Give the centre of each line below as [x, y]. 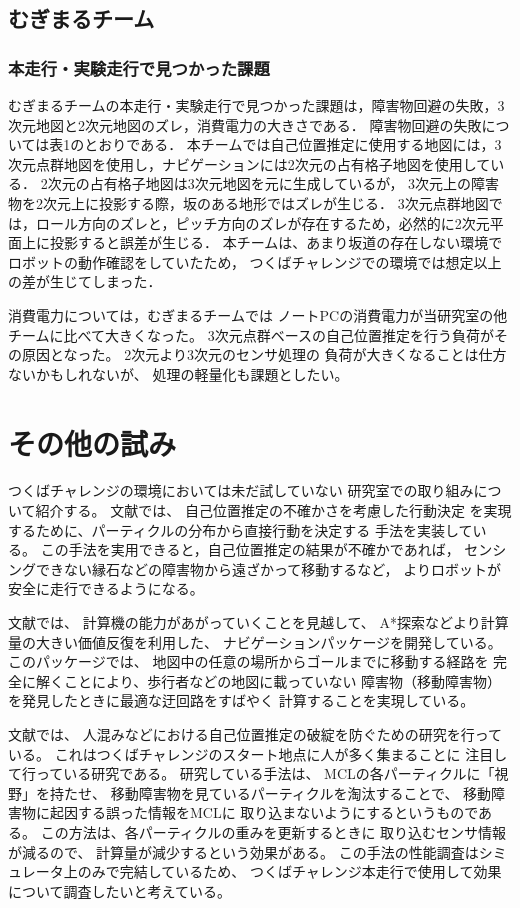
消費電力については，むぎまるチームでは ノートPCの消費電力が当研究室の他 [258, 314]
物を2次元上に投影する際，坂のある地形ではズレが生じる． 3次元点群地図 [248, 202]
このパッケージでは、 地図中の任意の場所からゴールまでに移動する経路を [248, 661]
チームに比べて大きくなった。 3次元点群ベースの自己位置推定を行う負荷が [251, 334]
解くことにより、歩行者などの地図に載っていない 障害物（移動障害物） [268, 680]
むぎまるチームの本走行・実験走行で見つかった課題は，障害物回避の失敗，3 [256, 105]
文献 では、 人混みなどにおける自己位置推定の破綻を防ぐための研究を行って [255, 733]
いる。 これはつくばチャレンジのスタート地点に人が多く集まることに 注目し [258, 753]
